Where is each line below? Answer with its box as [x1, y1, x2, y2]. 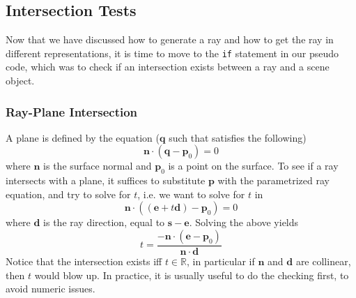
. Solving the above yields [189, 215, 299, 230]
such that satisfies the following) [169, 130, 307, 144]
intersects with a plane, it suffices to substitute [6, 173, 206, 188]
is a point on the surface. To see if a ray [168, 158, 339, 173]
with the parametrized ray [217, 173, 330, 188]
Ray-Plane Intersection [6, 103, 138, 120]
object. [6, 73, 35, 88]
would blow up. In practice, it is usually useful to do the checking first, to [34, 267, 349, 282]
